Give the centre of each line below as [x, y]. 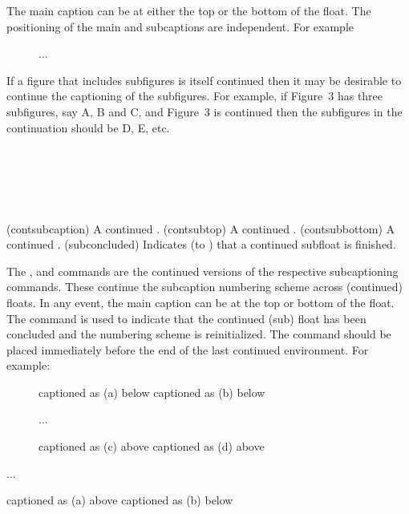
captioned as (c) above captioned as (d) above [152, 446]
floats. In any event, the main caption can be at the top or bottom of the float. [200, 302]
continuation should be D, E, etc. [88, 127]
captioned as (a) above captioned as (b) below [120, 500]
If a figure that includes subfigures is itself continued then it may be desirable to [204, 80]
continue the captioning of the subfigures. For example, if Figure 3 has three [195, 96]
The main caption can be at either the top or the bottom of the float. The [189, 10]
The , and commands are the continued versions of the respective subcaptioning [202, 271]
